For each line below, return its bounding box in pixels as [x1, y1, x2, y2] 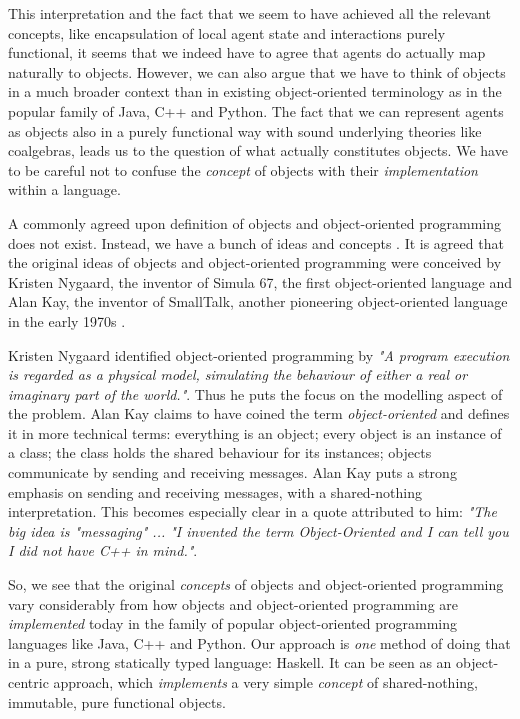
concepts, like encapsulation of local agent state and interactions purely [8, 22, 446, 43]
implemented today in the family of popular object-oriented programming [8, 613, 457, 634]
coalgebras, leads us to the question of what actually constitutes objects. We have [8, 140, 508, 161]
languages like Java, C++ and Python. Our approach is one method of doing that [8, 632, 511, 653]
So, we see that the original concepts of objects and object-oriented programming [8, 574, 504, 595]
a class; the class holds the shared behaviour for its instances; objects [8, 442, 432, 463]
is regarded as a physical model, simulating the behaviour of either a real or [8, 364, 468, 385]
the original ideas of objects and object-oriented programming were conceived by [8, 252, 502, 273]
